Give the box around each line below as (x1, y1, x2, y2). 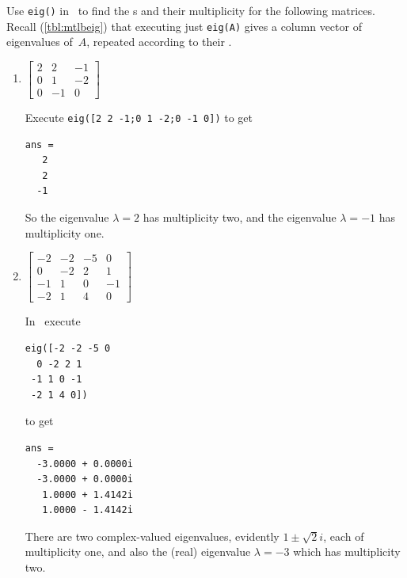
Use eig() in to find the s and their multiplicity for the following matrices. (6, 2, 375, 18)
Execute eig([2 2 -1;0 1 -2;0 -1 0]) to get (25, 109, 253, 125)
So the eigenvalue (25, 209, 109, 226)
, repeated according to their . (86, 33, 232, 50)
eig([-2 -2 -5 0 (25, 342, 111, 354)
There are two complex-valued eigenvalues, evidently (25, 527, 280, 544)
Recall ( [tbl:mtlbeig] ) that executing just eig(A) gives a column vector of (6, 17, 362, 34)
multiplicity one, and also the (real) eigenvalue (25, 543, 251, 560)
